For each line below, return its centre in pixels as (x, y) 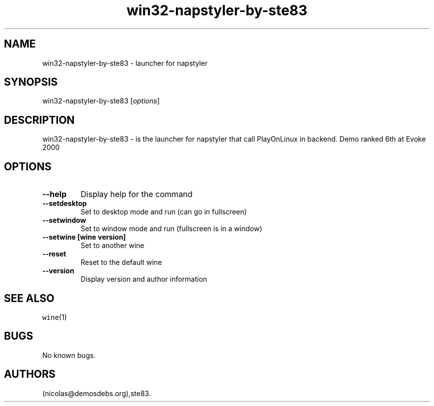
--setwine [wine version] (84, 237)
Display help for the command (136, 194)
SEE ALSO (29, 298)
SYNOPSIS (31, 82)
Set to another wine (112, 246)
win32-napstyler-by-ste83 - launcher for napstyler (125, 63)
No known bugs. (69, 355)
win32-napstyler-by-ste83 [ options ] (101, 101)
